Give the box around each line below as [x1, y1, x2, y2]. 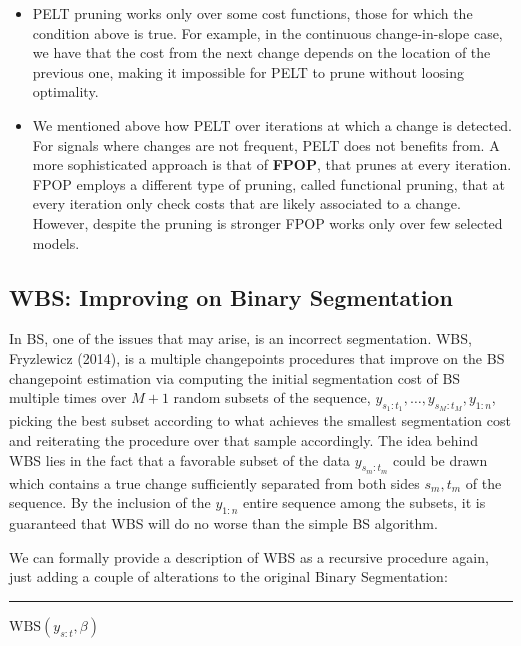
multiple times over [9, 387, 127, 408]
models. [32, 232, 80, 253]
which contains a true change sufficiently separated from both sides [9, 472, 420, 493]
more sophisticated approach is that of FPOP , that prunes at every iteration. [32, 154, 512, 175]
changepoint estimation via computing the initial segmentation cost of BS [9, 367, 461, 388]
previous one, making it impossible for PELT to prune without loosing [32, 61, 464, 82]
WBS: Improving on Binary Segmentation [9, 281, 453, 312]
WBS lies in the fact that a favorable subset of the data [9, 449, 351, 470]
